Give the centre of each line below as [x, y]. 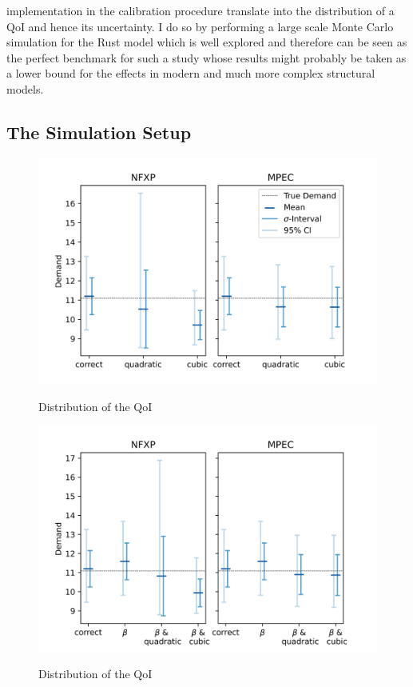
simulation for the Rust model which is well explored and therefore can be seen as [207, 42]
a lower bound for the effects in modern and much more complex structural [191, 73]
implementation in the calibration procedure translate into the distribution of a [201, 10]
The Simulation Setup [99, 132]
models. [25, 88]
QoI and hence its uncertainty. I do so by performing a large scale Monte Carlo [200, 26]
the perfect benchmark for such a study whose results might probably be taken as [206, 57]
